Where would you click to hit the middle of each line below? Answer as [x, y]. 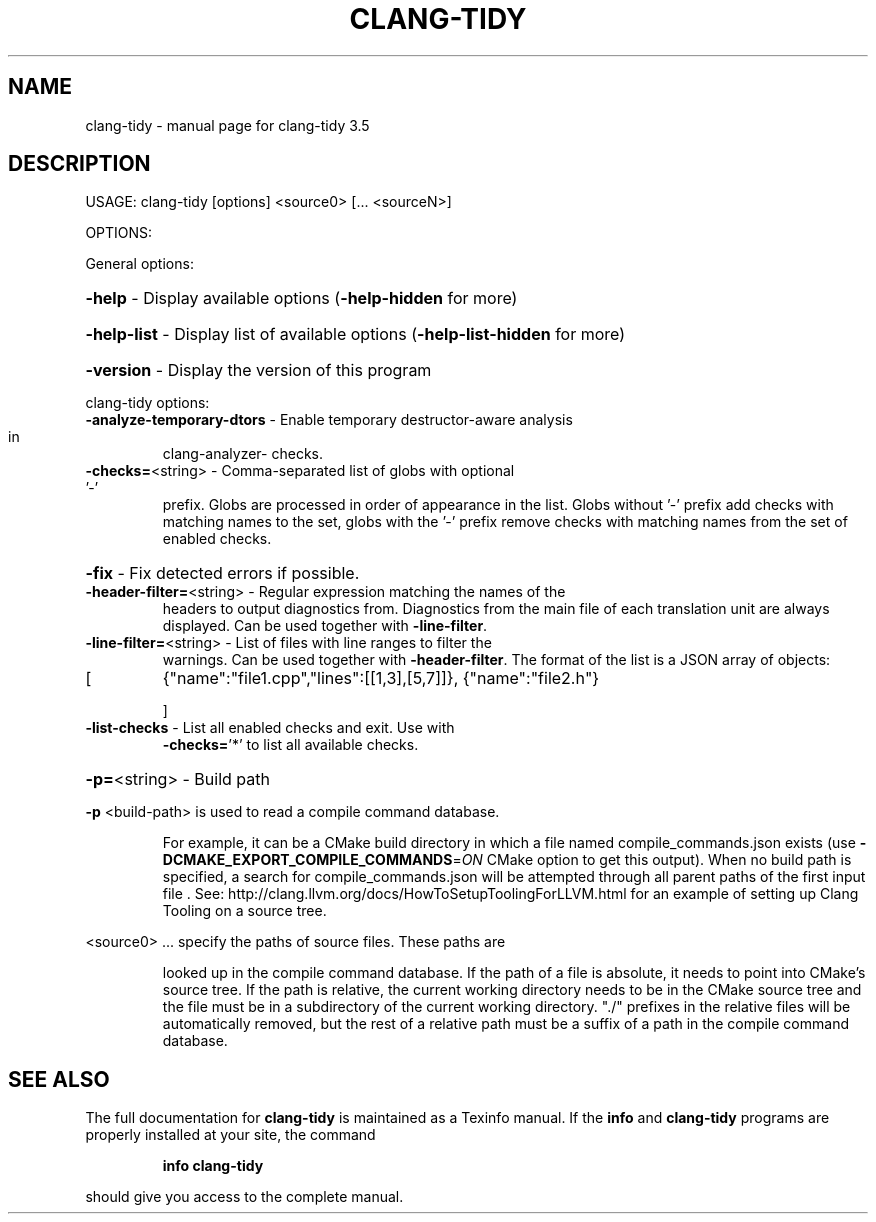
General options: [139, 264]
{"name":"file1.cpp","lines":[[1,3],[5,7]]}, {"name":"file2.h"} [381, 678]
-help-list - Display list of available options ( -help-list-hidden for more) [355, 334]
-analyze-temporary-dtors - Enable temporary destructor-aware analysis [329, 420]
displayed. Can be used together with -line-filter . [325, 626]
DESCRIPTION [79, 164]
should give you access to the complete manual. [244, 1197]
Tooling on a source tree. [244, 911]
